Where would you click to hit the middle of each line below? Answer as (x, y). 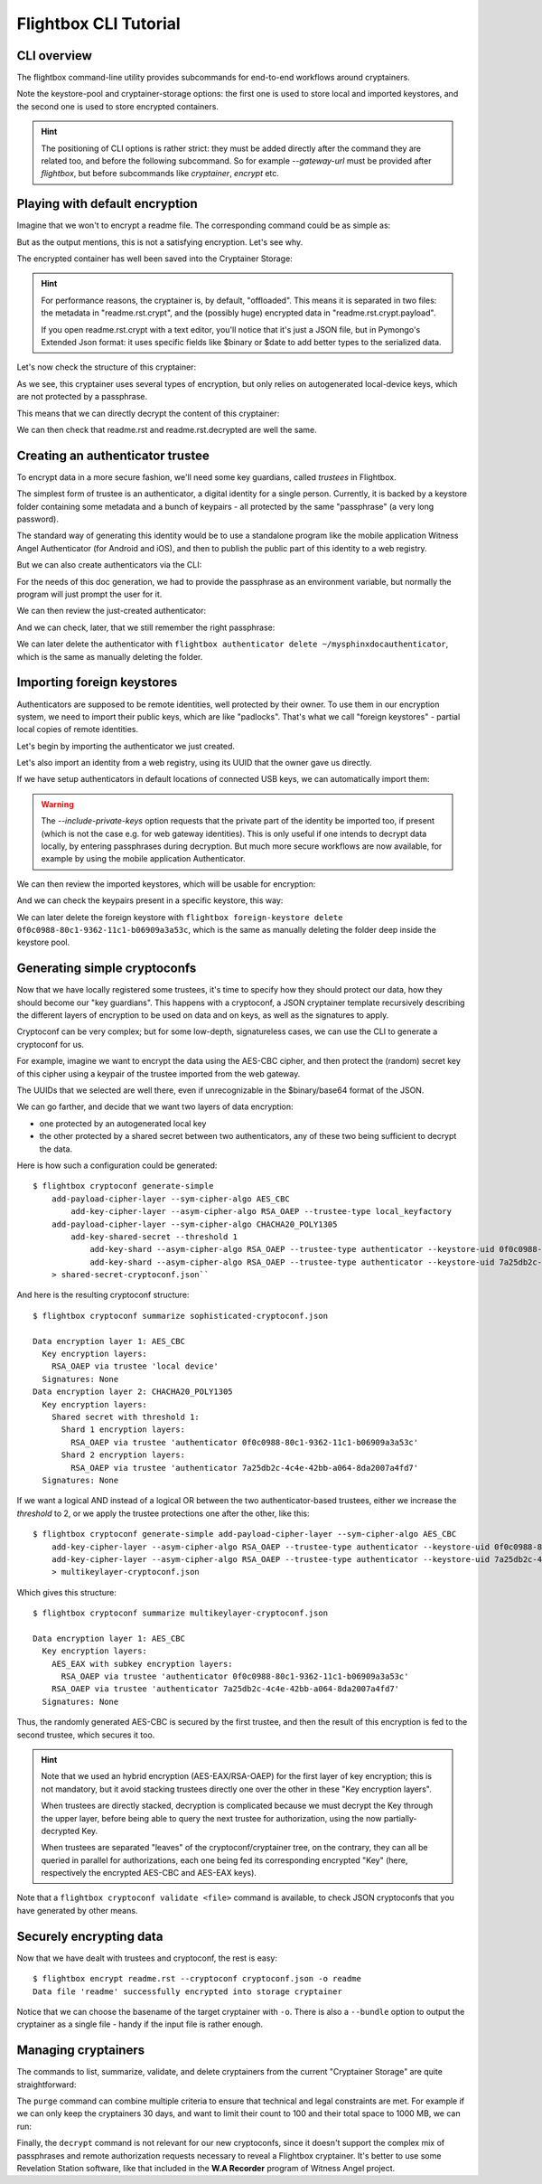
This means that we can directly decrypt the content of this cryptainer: (148, 413)
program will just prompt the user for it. (89, 594)
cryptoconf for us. (51, 1044)
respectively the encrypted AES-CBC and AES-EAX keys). (149, 1873)
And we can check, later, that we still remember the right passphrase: (146, 627)
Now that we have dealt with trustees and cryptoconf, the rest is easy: (147, 1958)
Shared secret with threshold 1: (126, 1417)
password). (37, 519)
